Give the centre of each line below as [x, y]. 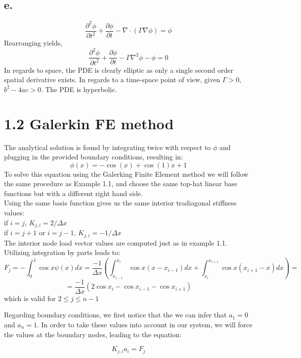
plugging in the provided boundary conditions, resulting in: [94, 157]
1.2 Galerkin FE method [89, 123]
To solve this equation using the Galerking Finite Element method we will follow [126, 174]
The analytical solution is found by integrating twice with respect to [107, 147]
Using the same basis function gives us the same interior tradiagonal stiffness [120, 203]
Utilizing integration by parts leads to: [62, 252]
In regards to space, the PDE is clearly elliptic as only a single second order [119, 70]
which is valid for [30, 298]
